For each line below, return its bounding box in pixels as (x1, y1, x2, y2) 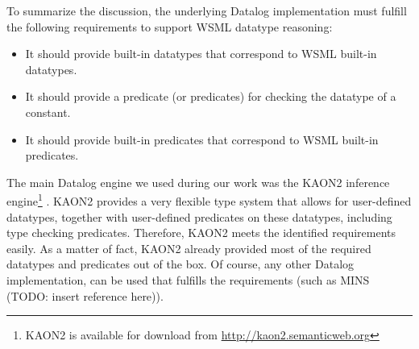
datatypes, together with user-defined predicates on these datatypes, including (6, 208, 392, 225)
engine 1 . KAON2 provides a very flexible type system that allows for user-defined (6, 190, 412, 209)
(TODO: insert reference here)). (6, 287, 164, 304)
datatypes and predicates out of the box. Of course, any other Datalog (6, 256, 355, 272)
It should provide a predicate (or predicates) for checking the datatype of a (25, 88, 396, 105)
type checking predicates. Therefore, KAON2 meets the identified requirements (6, 224, 396, 241)
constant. (25, 103, 71, 120)
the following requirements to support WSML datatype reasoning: (6, 18, 333, 35)
